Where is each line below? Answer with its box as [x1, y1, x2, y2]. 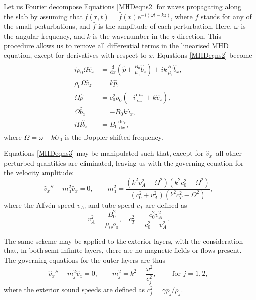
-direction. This [174, 30, 221, 41]
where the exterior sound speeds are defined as [4, 284, 145, 294]
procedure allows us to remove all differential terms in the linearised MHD [4, 40, 229, 50]
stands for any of [200, 11, 252, 21]
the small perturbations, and [4, 21, 90, 31]
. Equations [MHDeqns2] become [153, 50, 252, 60]
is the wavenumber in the [93, 30, 170, 41]
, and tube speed [84, 200, 135, 210]
